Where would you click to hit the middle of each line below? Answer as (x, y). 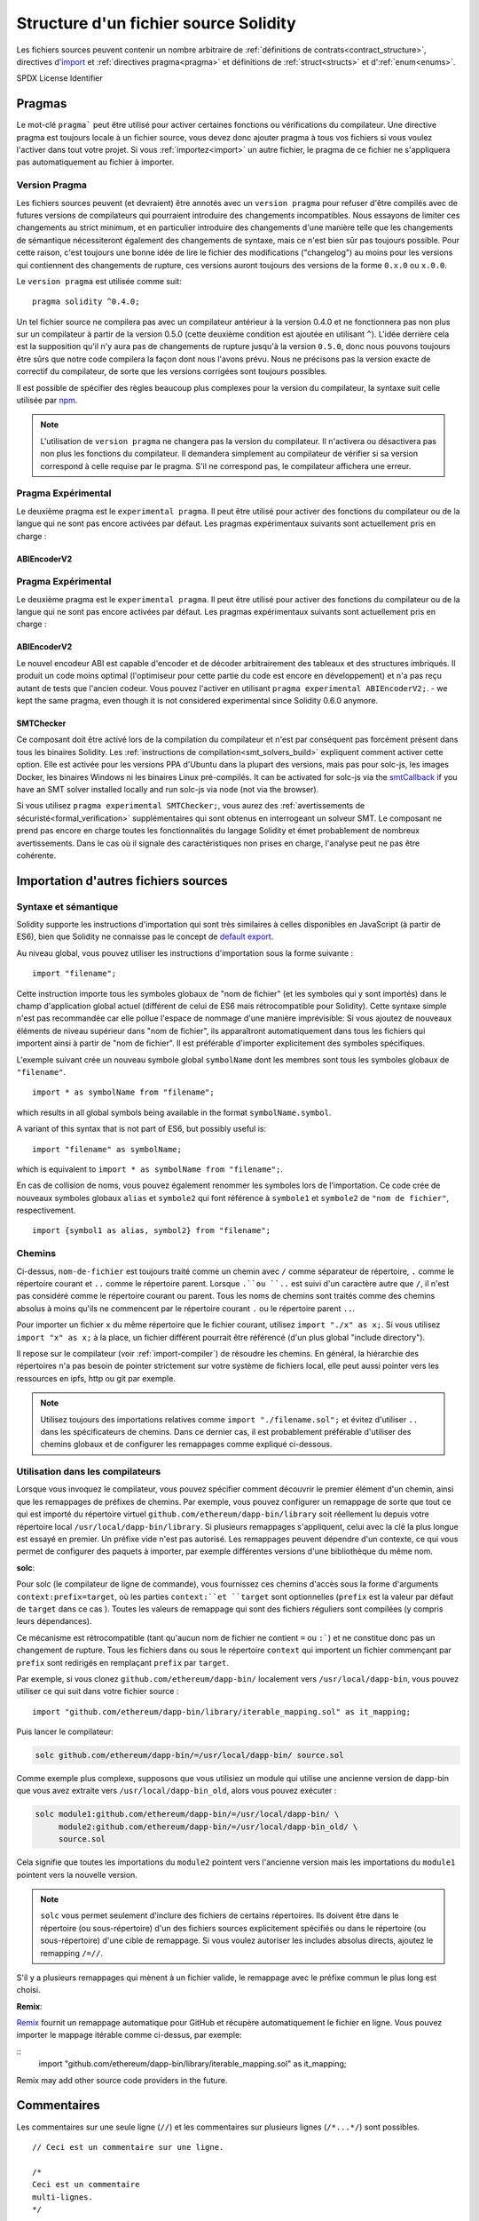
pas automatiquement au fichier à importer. (95, 162)
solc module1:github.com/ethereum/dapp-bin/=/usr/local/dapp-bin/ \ (187, 1814)
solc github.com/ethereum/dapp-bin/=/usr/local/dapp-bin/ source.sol (189, 1755)
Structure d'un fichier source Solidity (156, 23)
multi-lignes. (63, 2197)
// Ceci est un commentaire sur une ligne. (128, 2147)
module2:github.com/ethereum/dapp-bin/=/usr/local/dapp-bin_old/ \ (208, 1827)
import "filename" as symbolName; (107, 1149)
